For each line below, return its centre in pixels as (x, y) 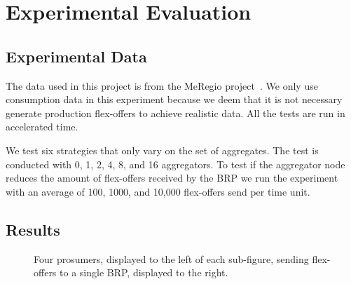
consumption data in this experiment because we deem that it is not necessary (174, 99)
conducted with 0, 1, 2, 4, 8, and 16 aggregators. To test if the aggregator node (175, 164)
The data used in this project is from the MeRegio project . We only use (162, 85)
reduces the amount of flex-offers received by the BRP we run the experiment (172, 178)
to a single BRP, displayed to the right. (144, 272)
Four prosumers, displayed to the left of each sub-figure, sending (171, 258)
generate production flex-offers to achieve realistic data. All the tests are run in (175, 113)
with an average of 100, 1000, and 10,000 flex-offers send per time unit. (158, 191)
